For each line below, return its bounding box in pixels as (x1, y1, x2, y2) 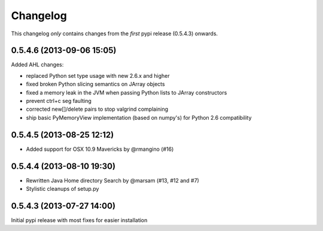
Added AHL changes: (11, 61, 64, 68)
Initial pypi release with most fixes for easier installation (11, 216, 148, 224)
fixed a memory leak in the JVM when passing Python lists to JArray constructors (26, 89, 227, 96)
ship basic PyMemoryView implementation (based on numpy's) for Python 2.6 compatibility (26, 114, 252, 121)
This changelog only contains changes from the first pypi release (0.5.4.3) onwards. (11, 30, 218, 37)
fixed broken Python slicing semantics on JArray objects (26, 81, 165, 88)
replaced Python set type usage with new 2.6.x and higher (26, 72, 170, 79)
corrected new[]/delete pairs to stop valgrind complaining (26, 105, 169, 113)
